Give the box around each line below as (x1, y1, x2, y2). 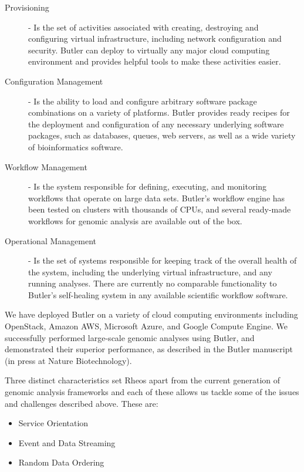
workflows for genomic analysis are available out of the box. (28, 214, 242, 227)
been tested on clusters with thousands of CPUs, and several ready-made (28, 203, 291, 215)
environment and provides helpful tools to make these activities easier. (28, 55, 281, 68)
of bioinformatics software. (28, 140, 123, 153)
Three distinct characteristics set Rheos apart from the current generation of (5, 374, 281, 386)
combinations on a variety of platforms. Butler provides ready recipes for (28, 106, 290, 119)
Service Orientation (18, 417, 89, 429)
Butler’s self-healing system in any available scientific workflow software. (28, 288, 288, 301)
